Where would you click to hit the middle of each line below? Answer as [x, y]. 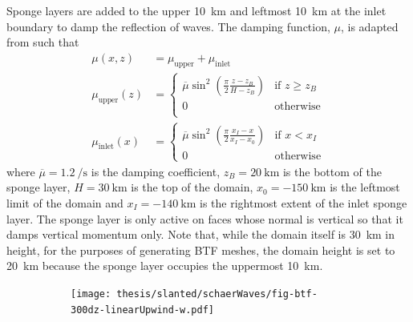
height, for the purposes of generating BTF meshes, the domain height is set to [201, 250]
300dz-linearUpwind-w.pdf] [142, 310]
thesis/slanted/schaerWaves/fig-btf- [217, 294]
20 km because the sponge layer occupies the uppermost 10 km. [165, 266]
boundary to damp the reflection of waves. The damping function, [168, 26]
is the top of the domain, [192, 187]
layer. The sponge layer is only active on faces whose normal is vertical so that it [205, 218]
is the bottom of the [332, 171]
